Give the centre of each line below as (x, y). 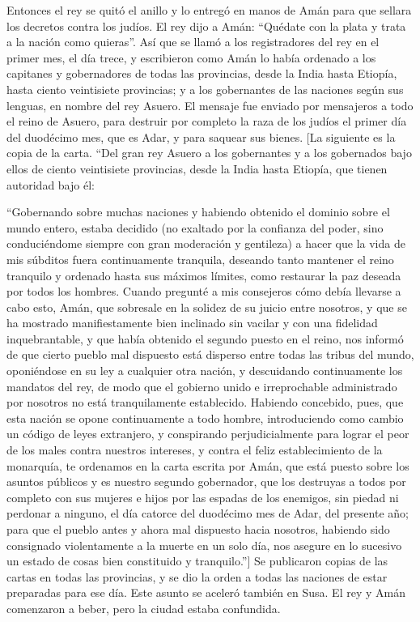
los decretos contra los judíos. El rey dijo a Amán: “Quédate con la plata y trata (206, 26)
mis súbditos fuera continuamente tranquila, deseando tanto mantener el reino (200, 259)
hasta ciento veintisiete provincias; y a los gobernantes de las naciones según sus (205, 89)
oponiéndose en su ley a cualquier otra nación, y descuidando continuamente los (205, 371)
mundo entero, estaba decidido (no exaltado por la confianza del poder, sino (195, 227)
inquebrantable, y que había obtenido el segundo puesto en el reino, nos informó (205, 338)
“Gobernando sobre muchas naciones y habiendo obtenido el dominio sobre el (198, 212)
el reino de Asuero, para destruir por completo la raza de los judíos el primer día (207, 121)
